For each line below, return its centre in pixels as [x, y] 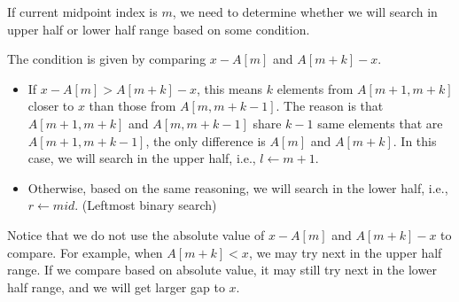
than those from [132, 106]
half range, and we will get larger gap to [116, 287]
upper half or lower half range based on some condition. [159, 29]
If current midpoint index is [82, 12]
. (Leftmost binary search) [146, 205]
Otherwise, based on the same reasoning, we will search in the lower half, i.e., [238, 187]
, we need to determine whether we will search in [305, 12]
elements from [315, 88]
